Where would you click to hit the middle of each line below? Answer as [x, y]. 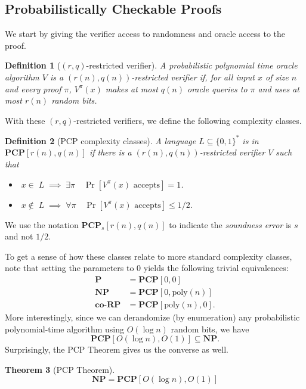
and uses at [279, 88]
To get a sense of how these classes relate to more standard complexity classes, [149, 256]
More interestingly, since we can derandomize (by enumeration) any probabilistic [152, 317]
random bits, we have [210, 329]
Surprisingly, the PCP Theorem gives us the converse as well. [117, 349]
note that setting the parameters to [69, 268]
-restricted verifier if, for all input [193, 77]
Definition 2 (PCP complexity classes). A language [101, 140]
